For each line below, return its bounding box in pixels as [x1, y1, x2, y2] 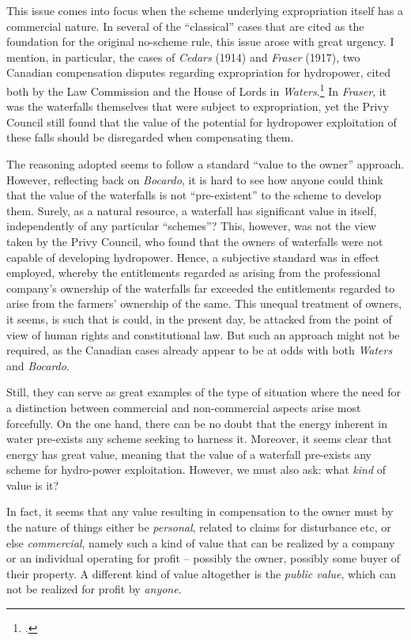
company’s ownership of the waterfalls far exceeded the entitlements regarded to [6, 279, 395, 296]
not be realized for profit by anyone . [6, 581, 182, 597]
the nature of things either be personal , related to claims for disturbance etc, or [6, 519, 391, 536]
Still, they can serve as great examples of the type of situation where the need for [6, 384, 401, 400]
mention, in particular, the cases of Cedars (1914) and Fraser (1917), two [6, 48, 360, 65]
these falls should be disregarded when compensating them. [6, 129, 294, 146]
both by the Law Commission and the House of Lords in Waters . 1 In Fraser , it [6, 80, 387, 99]
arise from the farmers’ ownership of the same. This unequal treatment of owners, [6, 295, 402, 312]
